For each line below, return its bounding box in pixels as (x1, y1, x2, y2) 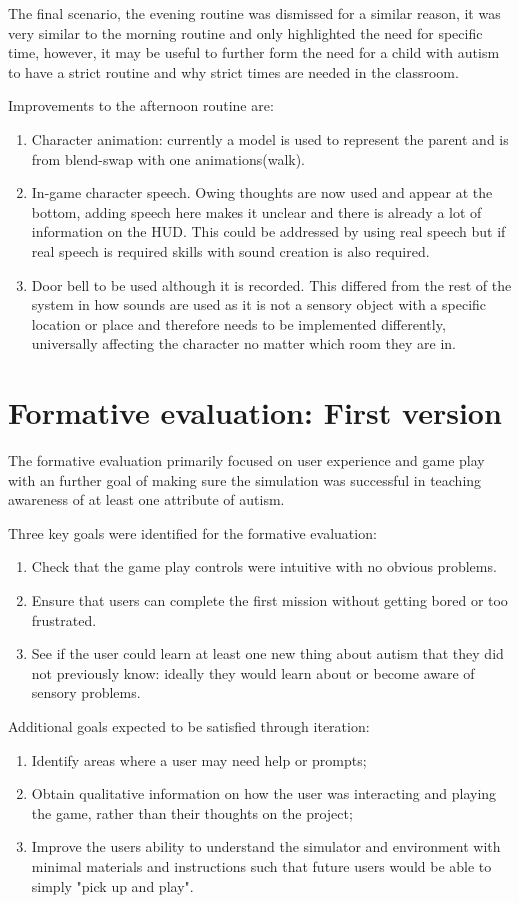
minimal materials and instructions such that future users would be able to (31, 855, 492, 876)
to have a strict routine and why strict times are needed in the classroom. (8, 61, 459, 82)
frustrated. (31, 609, 97, 630)
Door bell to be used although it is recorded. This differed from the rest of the (31, 274, 512, 295)
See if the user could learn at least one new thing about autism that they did (31, 643, 504, 664)
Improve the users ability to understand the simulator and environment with (31, 836, 501, 857)
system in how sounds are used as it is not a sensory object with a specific (31, 294, 487, 315)
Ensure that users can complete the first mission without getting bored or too (31, 590, 508, 610)
